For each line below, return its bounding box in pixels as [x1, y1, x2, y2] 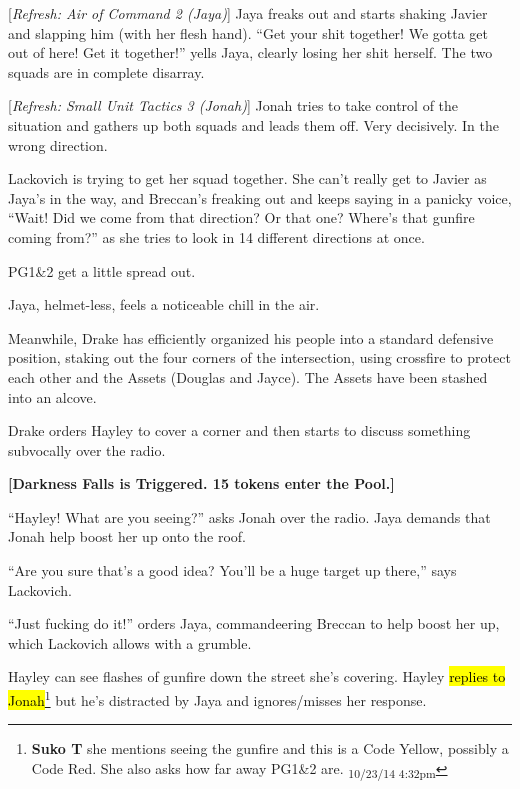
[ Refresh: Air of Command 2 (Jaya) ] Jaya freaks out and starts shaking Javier [8, 3, 488, 23]
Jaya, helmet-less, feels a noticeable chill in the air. [8, 294, 320, 315]
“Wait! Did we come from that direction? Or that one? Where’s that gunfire [8, 207, 475, 228]
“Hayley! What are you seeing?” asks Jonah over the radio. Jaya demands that [8, 506, 491, 527]
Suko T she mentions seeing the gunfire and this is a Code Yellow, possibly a [31, 738, 509, 759]
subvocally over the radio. [8, 439, 166, 460]
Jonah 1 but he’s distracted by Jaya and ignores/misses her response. [8, 687, 427, 710]
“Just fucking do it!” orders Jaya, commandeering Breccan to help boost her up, [8, 613, 500, 634]
